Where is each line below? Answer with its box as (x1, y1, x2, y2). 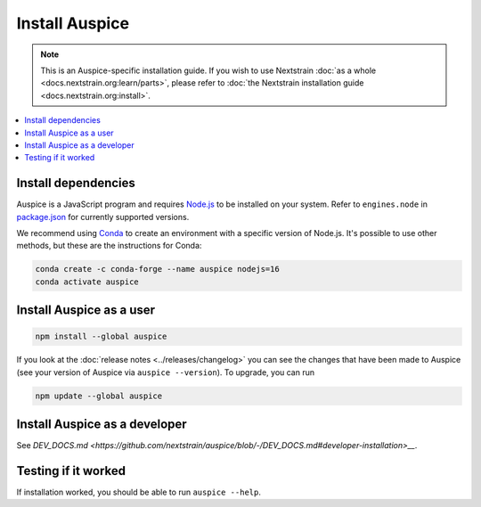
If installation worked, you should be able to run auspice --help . (16, 487, 262, 498)
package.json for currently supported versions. (16, 211, 190, 222)
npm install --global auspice (35, 331, 167, 342)
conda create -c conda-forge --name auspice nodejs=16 (35, 264, 280, 274)
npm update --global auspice (35, 390, 163, 401)
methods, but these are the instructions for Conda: (16, 241, 202, 251)
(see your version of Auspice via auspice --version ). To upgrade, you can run (16, 366, 315, 378)
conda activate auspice (35, 276, 140, 287)
